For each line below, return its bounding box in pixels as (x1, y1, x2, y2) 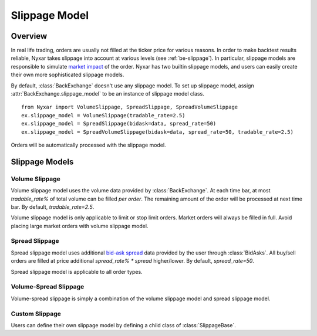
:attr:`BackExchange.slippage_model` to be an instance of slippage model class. (11, 90, 205, 97)
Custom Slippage (11, 310, 62, 318)
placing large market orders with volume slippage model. (11, 222, 149, 229)
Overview (11, 31, 48, 41)
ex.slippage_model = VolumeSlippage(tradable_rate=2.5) (21, 112, 186, 118)
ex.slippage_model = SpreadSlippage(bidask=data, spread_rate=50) (21, 120, 217, 127)
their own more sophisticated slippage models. (11, 71, 124, 79)
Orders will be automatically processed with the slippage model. (11, 141, 167, 148)
